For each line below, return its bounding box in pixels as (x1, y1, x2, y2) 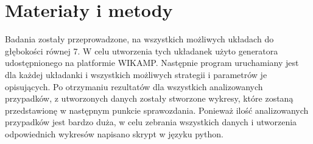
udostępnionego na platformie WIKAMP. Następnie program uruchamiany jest (5, 56, 299, 69)
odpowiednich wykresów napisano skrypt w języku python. (5, 127, 223, 140)
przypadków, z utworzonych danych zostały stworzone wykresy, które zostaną (5, 92, 294, 105)
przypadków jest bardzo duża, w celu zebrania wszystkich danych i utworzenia (5, 116, 297, 128)
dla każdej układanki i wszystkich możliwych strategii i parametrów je (5, 68, 267, 80)
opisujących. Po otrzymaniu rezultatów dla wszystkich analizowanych (5, 80, 263, 93)
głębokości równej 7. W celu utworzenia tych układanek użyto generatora (5, 44, 278, 57)
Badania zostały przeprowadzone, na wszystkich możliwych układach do (5, 33, 274, 45)
